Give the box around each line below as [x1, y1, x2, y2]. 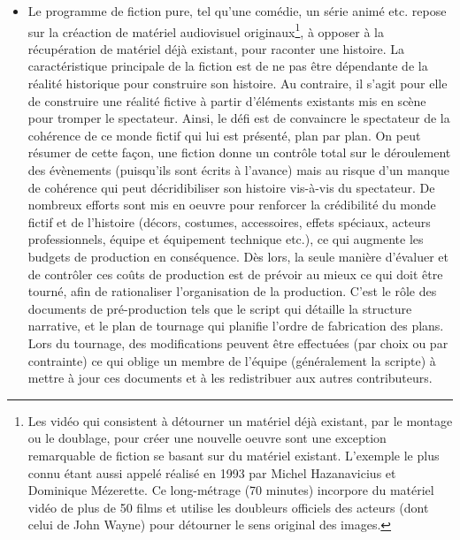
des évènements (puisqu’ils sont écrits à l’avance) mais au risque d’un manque [27, 161, 450, 179]
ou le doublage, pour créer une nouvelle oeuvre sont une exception [27, 429, 387, 447]
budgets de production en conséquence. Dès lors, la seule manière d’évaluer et [27, 247, 448, 265]
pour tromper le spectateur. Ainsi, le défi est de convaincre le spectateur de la [27, 109, 450, 127]
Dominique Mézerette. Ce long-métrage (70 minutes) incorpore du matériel [27, 481, 434, 499]
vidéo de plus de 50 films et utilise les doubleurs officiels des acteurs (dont [27, 498, 429, 516]
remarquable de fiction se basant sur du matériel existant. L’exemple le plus [27, 445, 440, 464]
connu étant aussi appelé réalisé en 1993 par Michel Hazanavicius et [27, 463, 396, 482]
